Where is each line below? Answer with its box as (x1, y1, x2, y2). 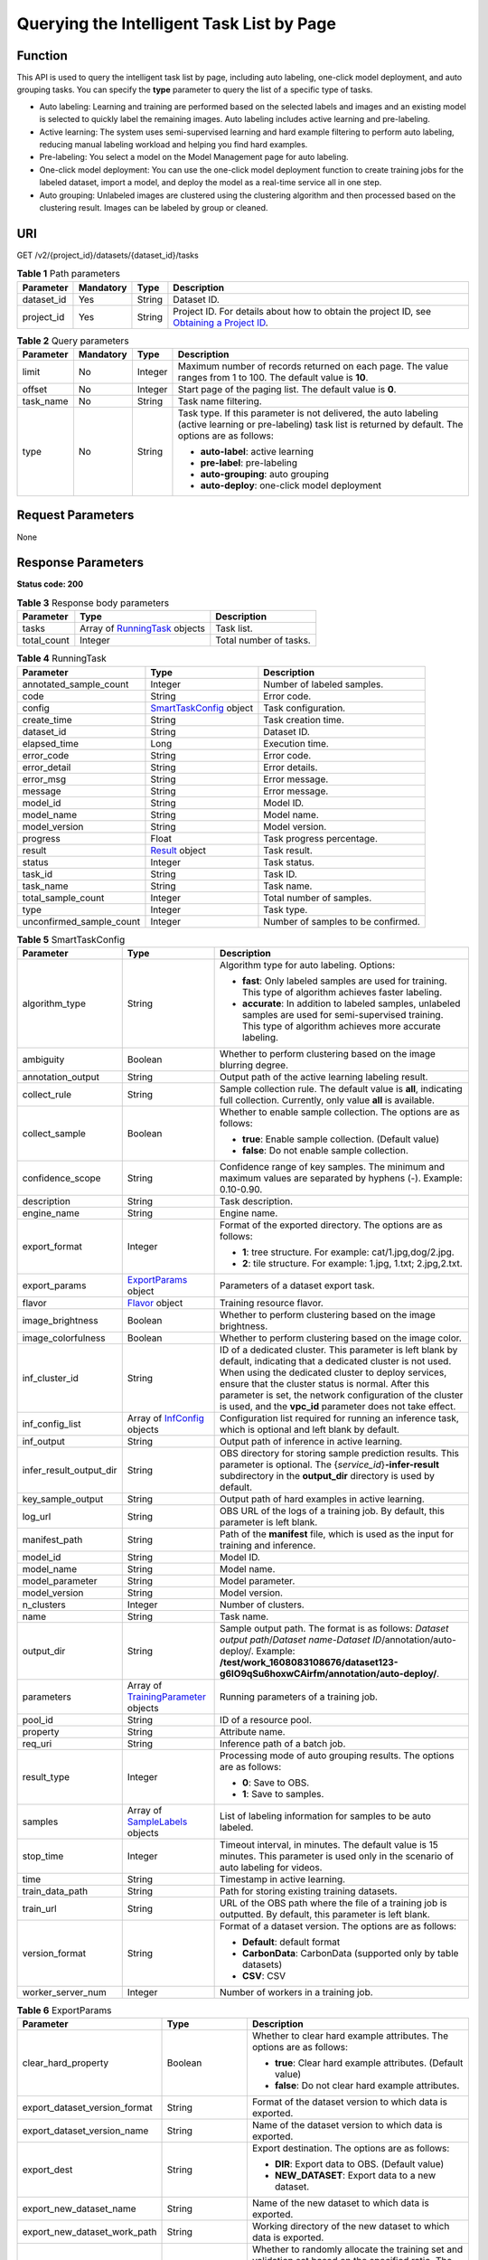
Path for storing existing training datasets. (220, 1885, 398, 1897)
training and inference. (220, 1539, 316, 1551)
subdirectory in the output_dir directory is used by (220, 1469, 436, 1482)
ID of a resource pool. (220, 1713, 312, 1726)
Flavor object (127, 1296, 183, 1309)
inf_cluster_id (22, 1371, 79, 1384)
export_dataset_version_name (22, 2124, 149, 2137)
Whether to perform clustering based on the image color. (220, 1332, 463, 1344)
